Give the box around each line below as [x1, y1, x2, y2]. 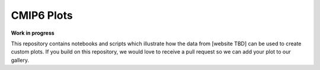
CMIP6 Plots [11, 9, 73, 22]
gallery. [11, 56, 30, 64]
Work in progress [11, 29, 55, 36]
